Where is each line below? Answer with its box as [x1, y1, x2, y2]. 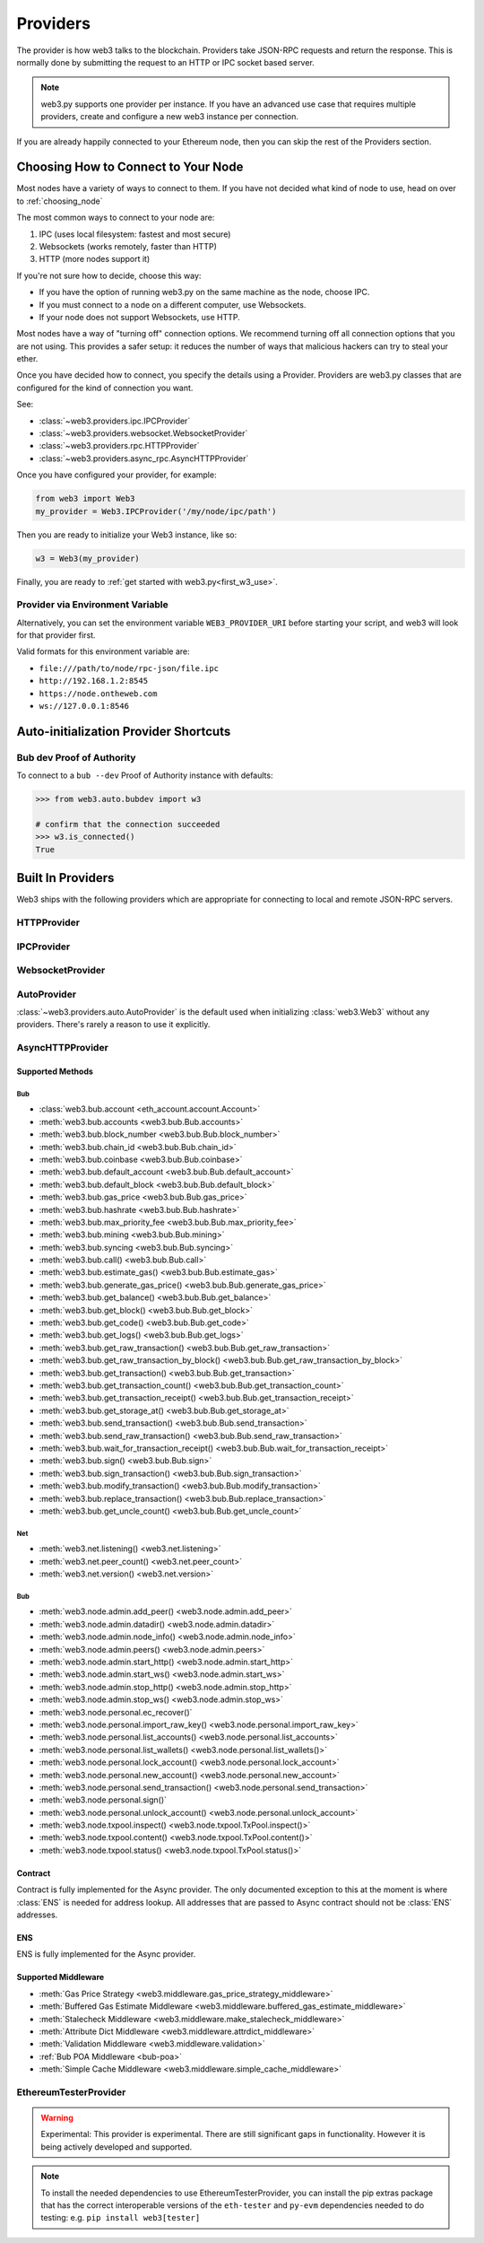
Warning [40, 2113, 73, 2124]
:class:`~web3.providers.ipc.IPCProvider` [39, 415, 191, 426]
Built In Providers [16, 870, 115, 886]
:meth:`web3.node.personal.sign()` [39, 1794, 168, 1805]
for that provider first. [16, 630, 96, 641]
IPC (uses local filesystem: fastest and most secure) [39, 229, 231, 240]
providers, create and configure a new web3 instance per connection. [40, 111, 299, 122]
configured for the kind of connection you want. [16, 382, 194, 393]
